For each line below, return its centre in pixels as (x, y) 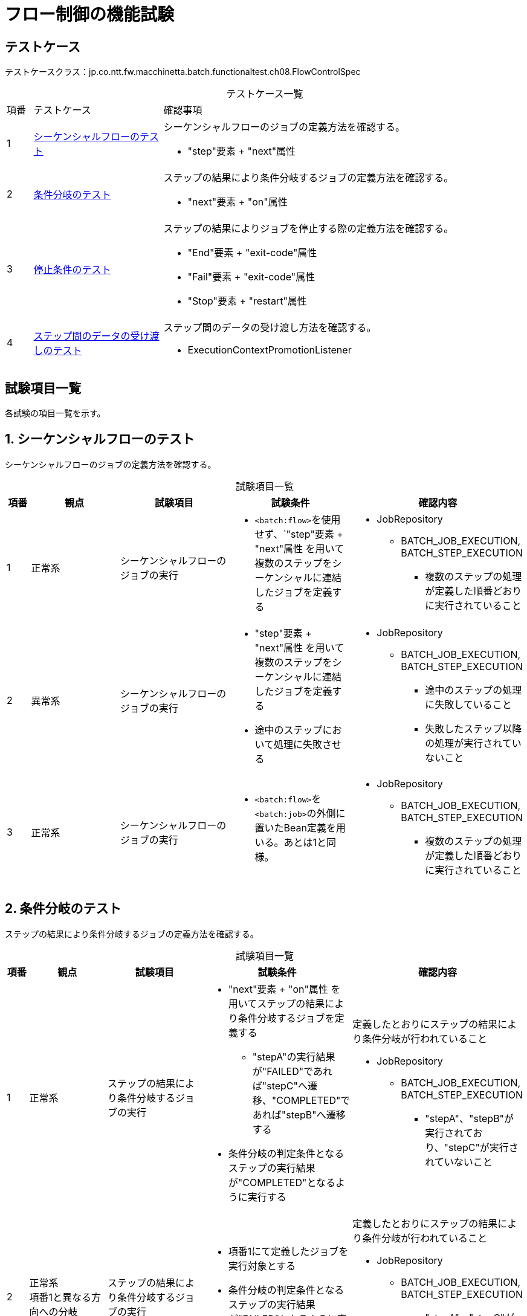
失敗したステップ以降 (474, 728)
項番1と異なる (60, 1297)
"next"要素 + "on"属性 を (284, 989)
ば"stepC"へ (280, 1085)
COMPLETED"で (313, 1100)
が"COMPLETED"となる (282, 1182)
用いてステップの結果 (276, 1003)
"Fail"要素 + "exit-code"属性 (251, 277)
